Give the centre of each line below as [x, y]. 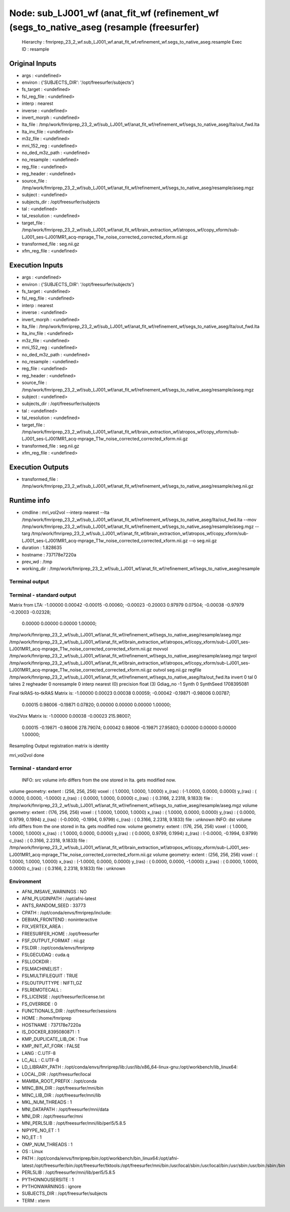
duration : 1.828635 [42, 548]
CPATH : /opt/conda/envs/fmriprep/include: [67, 912]
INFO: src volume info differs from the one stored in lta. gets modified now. [99, 780]
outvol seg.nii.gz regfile [177, 670]
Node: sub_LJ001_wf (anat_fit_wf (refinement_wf [114, 13]
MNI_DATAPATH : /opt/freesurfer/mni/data [65, 1109]
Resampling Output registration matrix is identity [59, 746]
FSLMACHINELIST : [42, 969]
